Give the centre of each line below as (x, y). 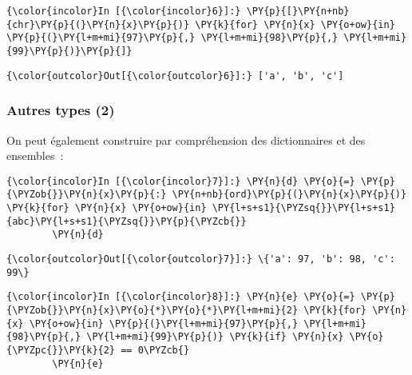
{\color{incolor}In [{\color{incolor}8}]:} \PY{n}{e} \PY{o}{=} (181, 297)
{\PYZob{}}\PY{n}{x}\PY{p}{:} (87, 195)
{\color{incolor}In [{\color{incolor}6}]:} (124, 11)
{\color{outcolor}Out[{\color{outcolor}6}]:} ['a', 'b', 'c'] (175, 76)
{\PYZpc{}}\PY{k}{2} (61, 350)
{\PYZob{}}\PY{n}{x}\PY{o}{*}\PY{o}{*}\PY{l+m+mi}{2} (153, 310)
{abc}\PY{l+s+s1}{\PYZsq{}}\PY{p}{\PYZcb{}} (127, 221)
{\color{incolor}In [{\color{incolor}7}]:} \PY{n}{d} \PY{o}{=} (181, 181)
